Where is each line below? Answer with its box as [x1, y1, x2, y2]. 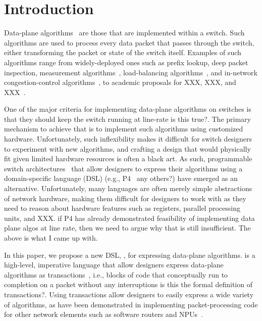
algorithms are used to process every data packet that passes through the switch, [4, 37, 254, 48]
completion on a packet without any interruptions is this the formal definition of [4, 279, 252, 290]
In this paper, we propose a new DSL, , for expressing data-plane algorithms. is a [4, 249, 255, 260]
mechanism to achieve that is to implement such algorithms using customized [4, 123, 243, 134]
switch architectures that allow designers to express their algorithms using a [4, 163, 243, 173]
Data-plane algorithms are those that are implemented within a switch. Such [4, 27, 245, 38]
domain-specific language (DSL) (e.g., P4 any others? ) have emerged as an [4, 173, 238, 184]
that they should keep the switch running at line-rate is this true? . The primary [4, 113, 251, 124]
